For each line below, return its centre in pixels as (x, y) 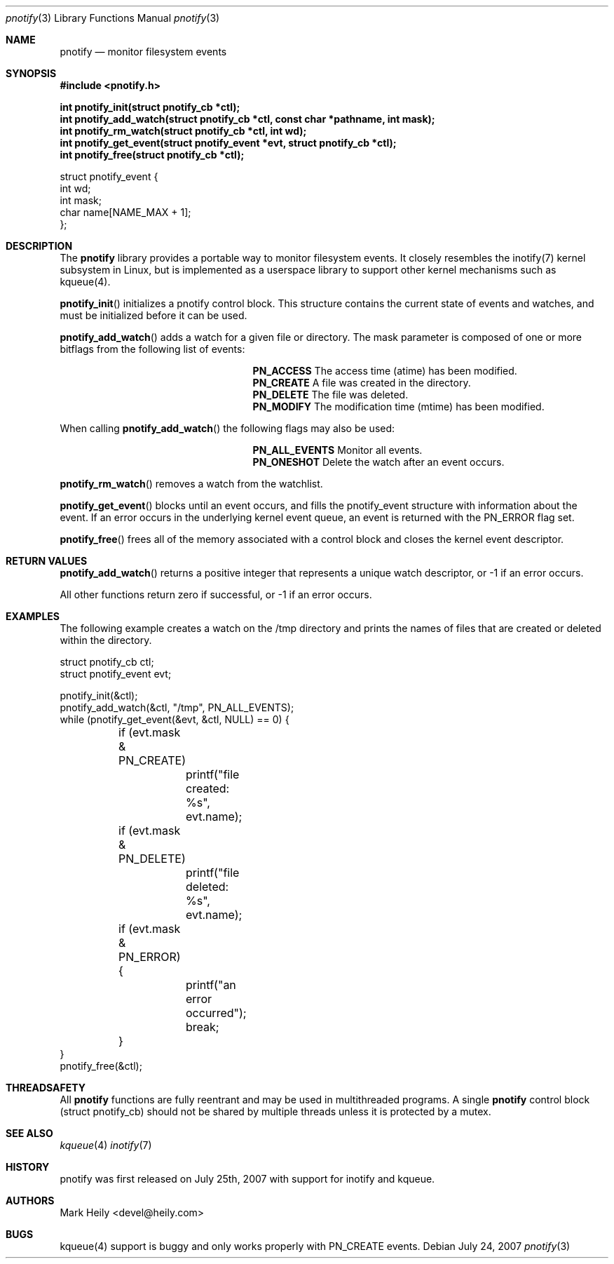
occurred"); (216, 1013)
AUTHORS (30, 1201)
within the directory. (106, 640)
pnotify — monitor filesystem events (143, 52)
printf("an (211, 985)
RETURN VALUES (47, 561)
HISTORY (28, 1167)
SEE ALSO (29, 1133)
